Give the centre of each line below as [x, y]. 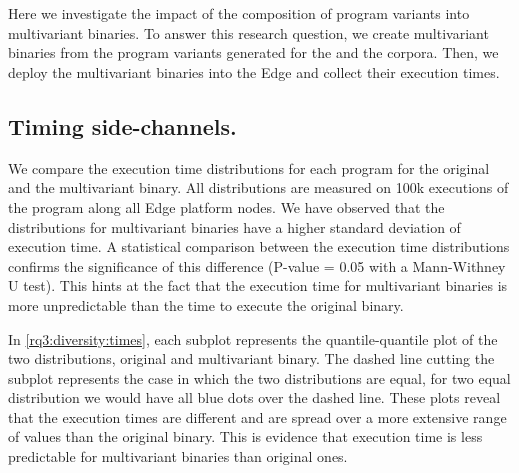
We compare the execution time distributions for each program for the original [249, 167]
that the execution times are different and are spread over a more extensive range [257, 416]
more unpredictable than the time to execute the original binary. [206, 304]
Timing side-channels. [122, 125]
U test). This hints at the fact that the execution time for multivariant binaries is [258, 285]
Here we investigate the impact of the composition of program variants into [239, 13]
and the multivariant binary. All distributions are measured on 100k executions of [258, 187]
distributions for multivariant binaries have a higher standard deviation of [234, 226]
